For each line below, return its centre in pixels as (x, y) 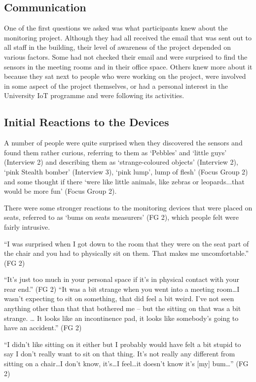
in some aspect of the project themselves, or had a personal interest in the (116, 86)
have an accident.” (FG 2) (43, 328)
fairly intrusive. (27, 226)
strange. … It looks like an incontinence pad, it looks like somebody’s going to (121, 318)
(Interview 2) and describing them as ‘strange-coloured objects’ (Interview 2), (121, 162)
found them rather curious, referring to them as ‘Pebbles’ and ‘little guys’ (115, 152)
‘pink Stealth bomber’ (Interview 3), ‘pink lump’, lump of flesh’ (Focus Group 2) (126, 171)
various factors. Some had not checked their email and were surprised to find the (126, 56)
